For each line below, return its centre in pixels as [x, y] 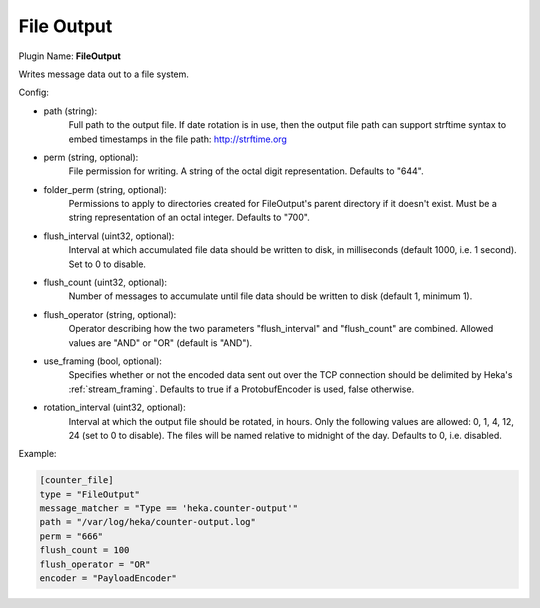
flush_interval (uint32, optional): [109, 236]
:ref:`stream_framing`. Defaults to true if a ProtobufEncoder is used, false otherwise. [241, 389]
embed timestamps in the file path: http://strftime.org [177, 139]
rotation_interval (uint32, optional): [114, 407]
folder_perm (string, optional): [105, 189]
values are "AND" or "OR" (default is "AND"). [160, 342]
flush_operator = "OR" [95, 564]
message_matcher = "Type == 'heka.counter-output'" [169, 508]
